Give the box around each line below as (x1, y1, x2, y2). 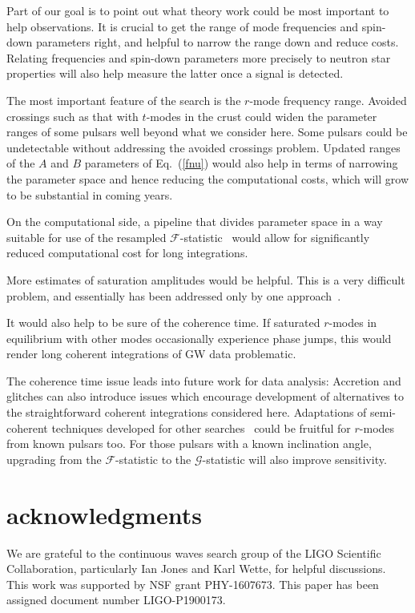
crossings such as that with (6, 107, 139, 124)
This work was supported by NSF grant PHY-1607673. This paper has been (6, 575, 379, 592)
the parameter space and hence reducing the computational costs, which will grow (6, 170, 409, 187)
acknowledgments (6, 498, 202, 530)
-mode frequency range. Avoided (249, 91, 407, 108)
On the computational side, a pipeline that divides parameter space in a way (6, 213, 383, 230)
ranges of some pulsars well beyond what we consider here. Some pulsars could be (6, 123, 408, 140)
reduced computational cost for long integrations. (6, 244, 248, 261)
